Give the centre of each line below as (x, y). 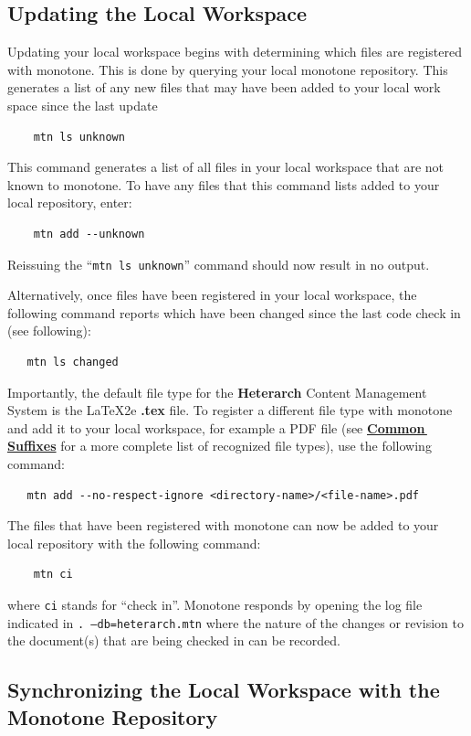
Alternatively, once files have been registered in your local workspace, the (212, 295)
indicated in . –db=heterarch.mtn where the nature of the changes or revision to (235, 622)
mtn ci (53, 575)
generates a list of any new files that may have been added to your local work (224, 87)
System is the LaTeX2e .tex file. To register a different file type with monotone (230, 410)
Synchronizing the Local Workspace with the (224, 690)
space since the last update (83, 105)
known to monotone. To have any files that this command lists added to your (224, 184)
